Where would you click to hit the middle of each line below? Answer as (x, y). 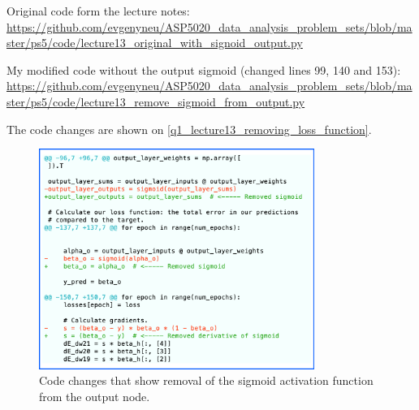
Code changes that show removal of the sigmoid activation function (206, 380)
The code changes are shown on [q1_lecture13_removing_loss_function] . (189, 129)
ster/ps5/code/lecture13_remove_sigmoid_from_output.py (156, 101)
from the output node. (95, 396)
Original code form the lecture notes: (98, 11)
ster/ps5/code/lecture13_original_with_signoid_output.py (155, 43)
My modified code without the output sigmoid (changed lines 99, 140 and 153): (204, 69)
